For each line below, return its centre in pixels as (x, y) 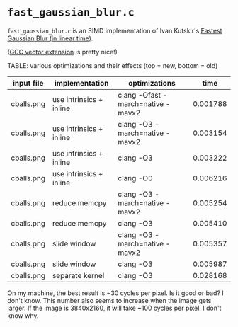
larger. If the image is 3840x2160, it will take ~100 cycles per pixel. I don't (114, 308)
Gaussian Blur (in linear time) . (50, 38)
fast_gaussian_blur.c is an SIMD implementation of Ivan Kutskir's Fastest (115, 30)
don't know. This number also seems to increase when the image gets (109, 300)
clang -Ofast (140, 95)
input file (28, 83)
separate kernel (78, 275)
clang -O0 (136, 178)
